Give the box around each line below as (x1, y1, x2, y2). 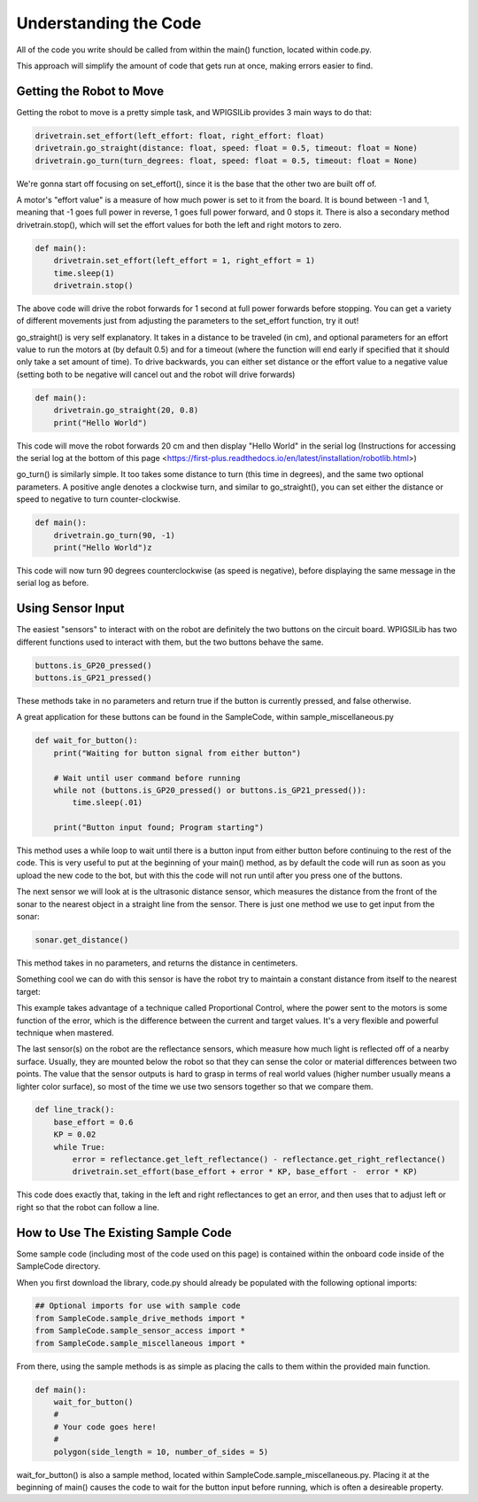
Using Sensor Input (16, 601, 125, 616)
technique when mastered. (16, 1027, 114, 1037)
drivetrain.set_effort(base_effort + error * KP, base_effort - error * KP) (72, 1167, 418, 1177)
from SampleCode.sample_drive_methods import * (35, 1313, 245, 1323)
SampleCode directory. (16, 1261, 101, 1271)
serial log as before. (16, 577, 89, 589)
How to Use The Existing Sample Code (16, 1224, 232, 1240)
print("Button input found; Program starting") (53, 823, 265, 833)
